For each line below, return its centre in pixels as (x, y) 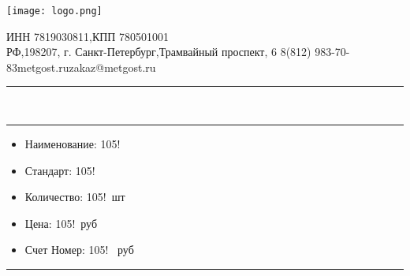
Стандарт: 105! (60, 170)
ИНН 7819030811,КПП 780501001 (88, 36)
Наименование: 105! (73, 144)
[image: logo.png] (54, 11)
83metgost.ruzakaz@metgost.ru (81, 67)
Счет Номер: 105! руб (79, 250)
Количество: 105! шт (75, 197)
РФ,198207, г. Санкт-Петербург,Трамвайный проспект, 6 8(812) (159, 52)
